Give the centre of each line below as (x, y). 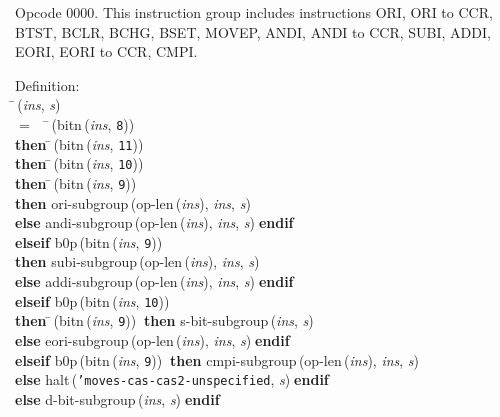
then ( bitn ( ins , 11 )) (79, 143)
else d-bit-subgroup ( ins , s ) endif (117, 398)
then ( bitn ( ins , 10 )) (79, 163)
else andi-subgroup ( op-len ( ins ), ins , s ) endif (154, 222)
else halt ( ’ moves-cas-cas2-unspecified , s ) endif (172, 379)
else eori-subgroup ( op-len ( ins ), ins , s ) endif (152, 339)
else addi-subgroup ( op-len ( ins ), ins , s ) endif (154, 281)
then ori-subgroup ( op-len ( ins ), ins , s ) (133, 202)
